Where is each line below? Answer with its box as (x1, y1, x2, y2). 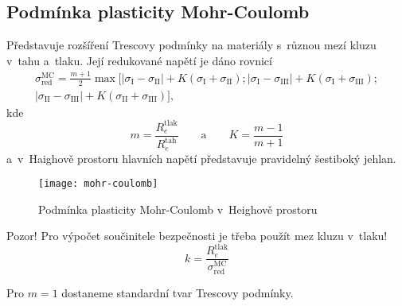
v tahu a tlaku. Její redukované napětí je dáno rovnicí (6, 52, 272, 68)
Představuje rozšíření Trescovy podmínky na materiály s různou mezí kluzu (6, 37, 377, 53)
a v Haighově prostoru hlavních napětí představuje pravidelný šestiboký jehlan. (6, 149, 396, 166)
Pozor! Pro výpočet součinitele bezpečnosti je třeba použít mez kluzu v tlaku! (6, 227, 388, 244)
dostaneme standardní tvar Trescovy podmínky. (61, 284, 294, 300)
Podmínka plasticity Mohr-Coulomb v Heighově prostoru (38, 200, 318, 217)
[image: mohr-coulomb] (38, 178, 158, 190)
